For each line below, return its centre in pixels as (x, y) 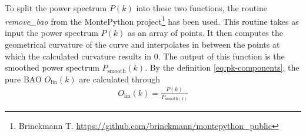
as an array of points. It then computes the (205, 33)
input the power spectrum (51, 33)
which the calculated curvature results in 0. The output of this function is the (145, 56)
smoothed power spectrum (52, 67)
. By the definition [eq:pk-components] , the (222, 67)
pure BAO (23, 79)
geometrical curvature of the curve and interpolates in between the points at (142, 44)
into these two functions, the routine (202, 7)
